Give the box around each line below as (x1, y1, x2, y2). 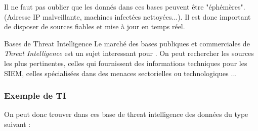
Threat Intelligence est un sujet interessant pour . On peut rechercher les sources (4, 48, 254, 58)
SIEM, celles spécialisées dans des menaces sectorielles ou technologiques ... (4, 68, 237, 78)
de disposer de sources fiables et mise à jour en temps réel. (4, 21, 185, 32)
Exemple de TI (4, 89, 66, 102)
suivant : (4, 118, 31, 129)
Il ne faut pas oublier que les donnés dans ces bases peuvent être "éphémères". (4, 2, 245, 12)
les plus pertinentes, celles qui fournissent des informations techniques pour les (4, 57, 247, 68)
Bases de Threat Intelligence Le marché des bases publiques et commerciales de (4, 38, 250, 48)
